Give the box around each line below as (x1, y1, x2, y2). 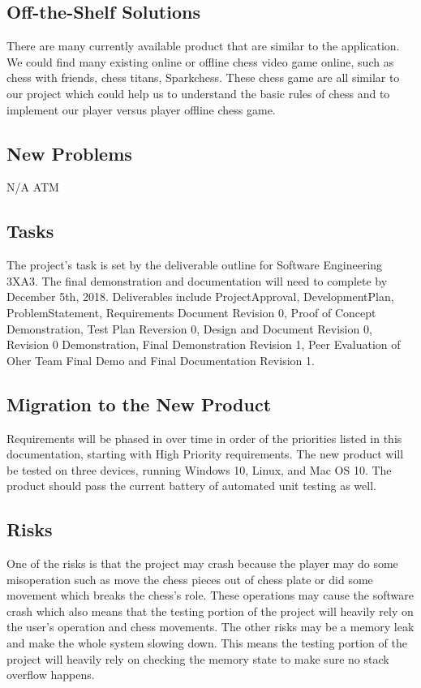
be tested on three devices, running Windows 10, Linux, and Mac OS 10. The (6, 461, 392, 478)
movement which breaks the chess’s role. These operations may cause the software (6, 587, 414, 604)
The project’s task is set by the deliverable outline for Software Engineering (6, 256, 383, 273)
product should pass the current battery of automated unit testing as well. (6, 477, 376, 494)
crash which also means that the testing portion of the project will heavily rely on (6, 602, 414, 619)
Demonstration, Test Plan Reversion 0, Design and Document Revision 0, (6, 320, 372, 337)
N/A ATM (6, 178, 59, 196)
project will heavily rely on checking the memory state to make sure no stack (6, 650, 389, 667)
